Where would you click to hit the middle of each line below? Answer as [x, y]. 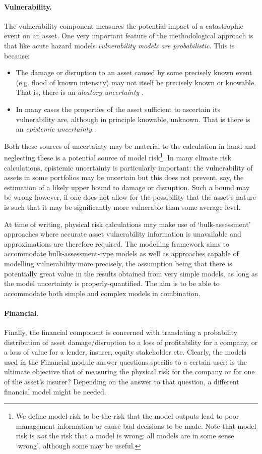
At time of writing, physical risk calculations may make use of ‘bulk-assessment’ [127, 224]
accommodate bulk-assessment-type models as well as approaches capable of [121, 253]
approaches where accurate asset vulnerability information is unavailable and [123, 234]
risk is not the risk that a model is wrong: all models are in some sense [125, 436]
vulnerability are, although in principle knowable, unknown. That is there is [133, 119]
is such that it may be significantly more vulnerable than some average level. [122, 207]
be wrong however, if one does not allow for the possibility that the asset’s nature [130, 197]
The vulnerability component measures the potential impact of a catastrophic [124, 25]
